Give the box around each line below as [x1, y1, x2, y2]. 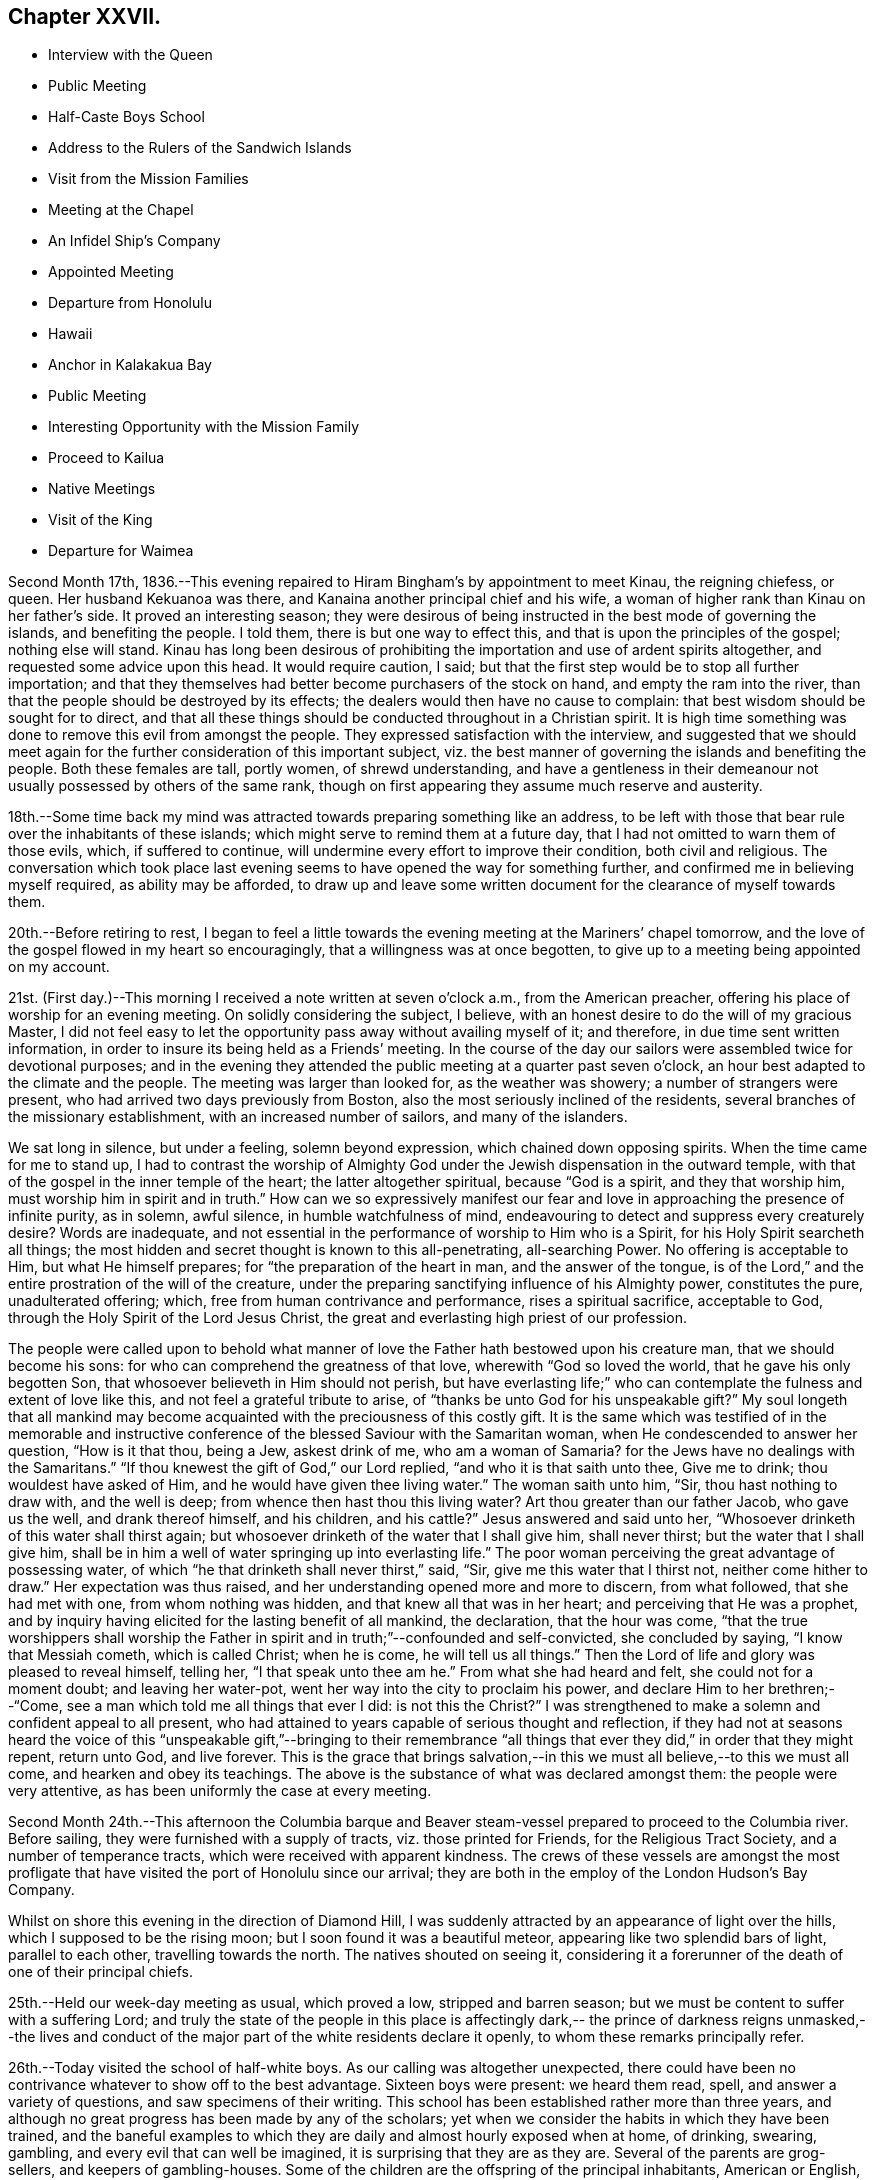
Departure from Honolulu [48, 294, 212, 312]
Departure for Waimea [48, 542, 194, 560]
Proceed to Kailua [48, 449, 165, 467]
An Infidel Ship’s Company [48, 232, 221, 250]
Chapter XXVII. [8, 4, 162, 29]
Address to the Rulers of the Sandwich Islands [48, 139, 352, 157]
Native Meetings [48, 480, 156, 498]
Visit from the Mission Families [48, 170, 249, 188]
